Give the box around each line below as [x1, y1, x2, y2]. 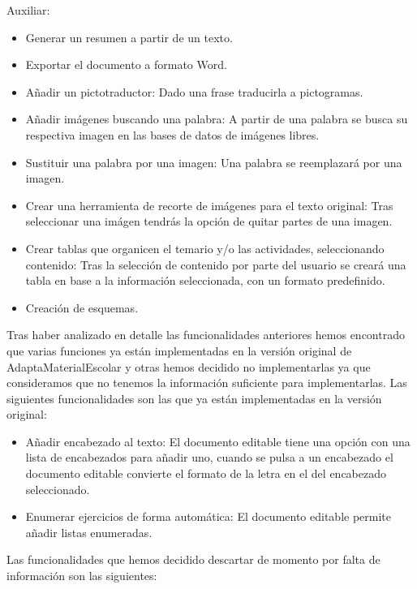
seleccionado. [25, 480, 90, 497]
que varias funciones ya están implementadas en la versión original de [6, 342, 352, 359]
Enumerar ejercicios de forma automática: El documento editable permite [25, 508, 392, 525]
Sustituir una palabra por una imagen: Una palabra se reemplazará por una [25, 153, 402, 170]
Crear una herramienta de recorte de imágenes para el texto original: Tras [25, 196, 393, 213]
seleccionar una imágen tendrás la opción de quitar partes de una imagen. [25, 213, 393, 230]
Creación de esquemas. [25, 299, 139, 316]
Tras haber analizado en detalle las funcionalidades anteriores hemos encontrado [6, 326, 405, 343]
